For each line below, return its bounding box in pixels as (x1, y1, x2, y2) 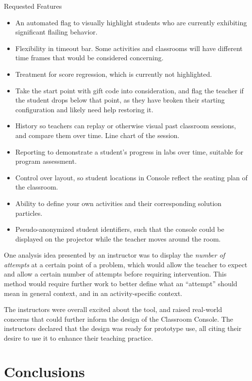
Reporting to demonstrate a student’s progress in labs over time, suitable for (15, 146, 243, 156)
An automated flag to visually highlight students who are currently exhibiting (15, 17, 247, 27)
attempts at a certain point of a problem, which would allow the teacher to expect (4, 259, 248, 269)
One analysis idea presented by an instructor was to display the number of (4, 250, 225, 260)
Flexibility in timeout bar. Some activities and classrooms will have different (15, 43, 243, 53)
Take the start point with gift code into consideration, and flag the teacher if (15, 85, 244, 95)
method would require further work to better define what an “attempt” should (4, 278, 237, 289)
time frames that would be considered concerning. (15, 52, 164, 63)
